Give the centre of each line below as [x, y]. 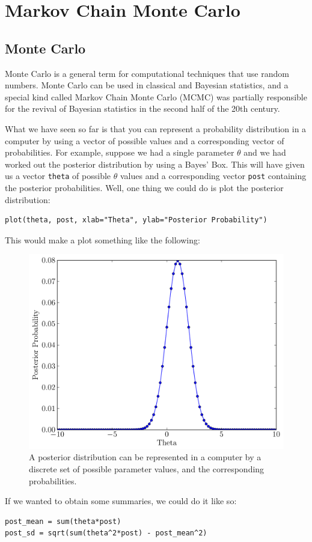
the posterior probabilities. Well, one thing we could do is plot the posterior [144, 187]
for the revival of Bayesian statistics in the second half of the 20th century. [142, 108]
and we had [265, 152]
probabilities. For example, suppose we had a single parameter [120, 152]
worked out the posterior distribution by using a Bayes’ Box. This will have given [155, 164]
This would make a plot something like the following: [102, 239]
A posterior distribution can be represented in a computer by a [145, 457]
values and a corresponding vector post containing [213, 176]
